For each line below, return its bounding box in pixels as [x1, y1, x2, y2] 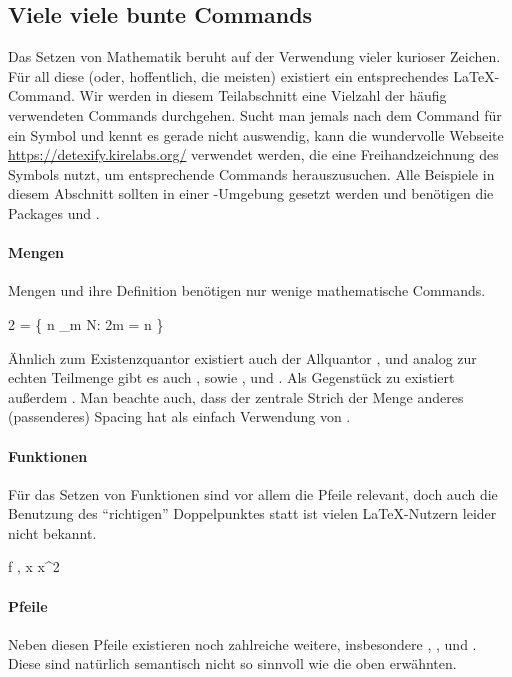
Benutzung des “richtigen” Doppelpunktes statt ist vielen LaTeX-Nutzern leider [8, 503, 497, 524]
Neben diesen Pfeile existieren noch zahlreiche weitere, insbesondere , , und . [8, 633, 477, 654]
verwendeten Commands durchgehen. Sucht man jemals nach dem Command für [8, 104, 502, 125]
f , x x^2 [8, 556, 60, 577]
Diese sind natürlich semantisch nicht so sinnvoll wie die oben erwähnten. [8, 653, 457, 674]
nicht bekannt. [8, 522, 97, 543]
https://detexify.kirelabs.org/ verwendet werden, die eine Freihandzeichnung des [8, 144, 499, 165]
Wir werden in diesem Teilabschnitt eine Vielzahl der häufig [79, 85, 447, 106]
